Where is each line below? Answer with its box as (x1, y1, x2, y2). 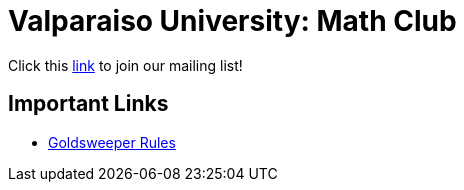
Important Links (8, 91, 169, 117)
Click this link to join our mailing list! (8, 56, 243, 74)
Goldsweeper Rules (48, 133, 176, 151)
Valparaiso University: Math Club (8, 4, 457, 38)
